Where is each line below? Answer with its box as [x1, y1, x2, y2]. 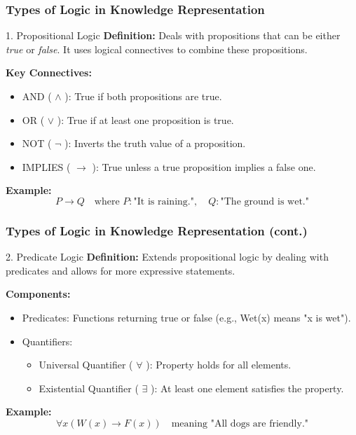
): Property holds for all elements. [146, 357, 292, 372]
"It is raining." [133, 196, 194, 207]
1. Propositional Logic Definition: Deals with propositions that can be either [6, 28, 341, 43]
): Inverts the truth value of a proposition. [64, 136, 246, 151]
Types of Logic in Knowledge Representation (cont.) [6, 221, 308, 239]
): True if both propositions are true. [64, 89, 222, 103]
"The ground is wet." [220, 196, 309, 207]
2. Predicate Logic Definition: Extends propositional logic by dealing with [6, 249, 329, 264]
